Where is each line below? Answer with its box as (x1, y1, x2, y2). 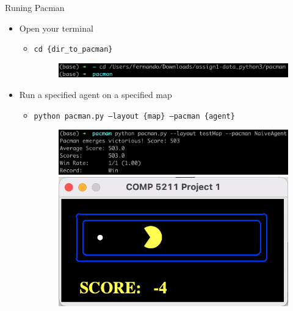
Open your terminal (19, 21, 93, 34)
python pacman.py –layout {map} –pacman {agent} (34, 111, 235, 121)
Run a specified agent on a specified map (19, 88, 172, 100)
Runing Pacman (5, 1, 65, 13)
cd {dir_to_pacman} (34, 45, 113, 54)
